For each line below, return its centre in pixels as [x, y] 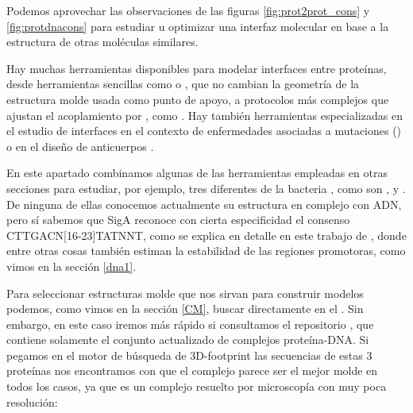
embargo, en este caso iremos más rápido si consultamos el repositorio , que [190, 324]
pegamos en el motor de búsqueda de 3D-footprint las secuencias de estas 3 [189, 355]
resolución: [32, 401]
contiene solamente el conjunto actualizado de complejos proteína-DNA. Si [188, 340]
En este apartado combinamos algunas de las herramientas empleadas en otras [197, 173]
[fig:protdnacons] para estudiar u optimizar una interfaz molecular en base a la [198, 26]
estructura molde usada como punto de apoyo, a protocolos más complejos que [198, 99]
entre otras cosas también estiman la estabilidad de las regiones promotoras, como [206, 251]
